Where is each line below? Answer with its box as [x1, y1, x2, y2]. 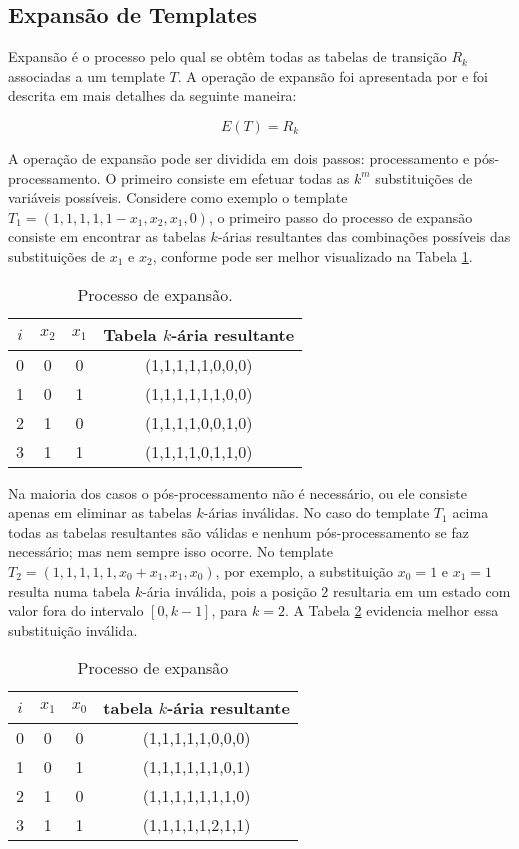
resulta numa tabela [8, 580, 131, 601]
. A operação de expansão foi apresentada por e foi [177, 65, 488, 86]
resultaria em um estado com [332, 580, 511, 601]
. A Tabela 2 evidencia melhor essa [284, 600, 499, 621]
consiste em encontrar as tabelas [8, 226, 206, 247]
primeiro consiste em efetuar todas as [120, 167, 350, 188]
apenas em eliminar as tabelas [8, 502, 192, 523]
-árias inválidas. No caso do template [203, 502, 430, 523]
